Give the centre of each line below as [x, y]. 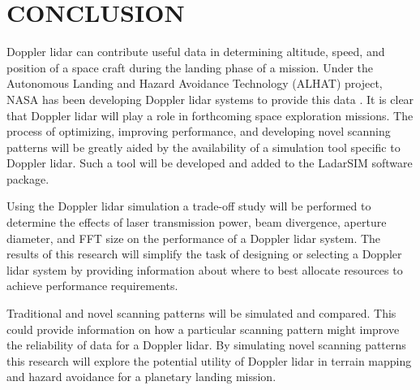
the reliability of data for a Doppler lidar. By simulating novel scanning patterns [206, 345]
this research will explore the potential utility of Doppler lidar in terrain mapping [209, 360]
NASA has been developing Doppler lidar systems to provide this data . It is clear [210, 99]
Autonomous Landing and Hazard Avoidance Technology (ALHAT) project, [195, 83]
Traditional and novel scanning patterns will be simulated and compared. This [201, 313]
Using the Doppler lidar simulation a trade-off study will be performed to [189, 206]
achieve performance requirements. [92, 286]
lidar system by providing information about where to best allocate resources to [205, 269]
